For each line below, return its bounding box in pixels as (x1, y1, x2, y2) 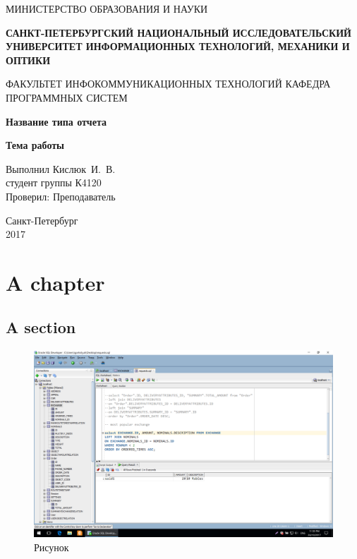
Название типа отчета (6, 114, 107, 128)
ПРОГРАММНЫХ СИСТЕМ (6, 90, 128, 104)
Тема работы (6, 138, 65, 152)
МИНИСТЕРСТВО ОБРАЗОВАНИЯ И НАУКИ (6, 1, 208, 16)
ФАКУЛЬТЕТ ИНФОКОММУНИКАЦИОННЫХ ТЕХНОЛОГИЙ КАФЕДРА (6, 76, 331, 91)
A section (6, 316, 76, 338)
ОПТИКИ (6, 52, 51, 67)
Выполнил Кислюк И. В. (6, 161, 116, 176)
